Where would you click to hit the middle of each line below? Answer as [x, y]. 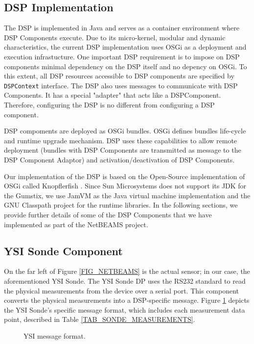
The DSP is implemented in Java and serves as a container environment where [122, 28]
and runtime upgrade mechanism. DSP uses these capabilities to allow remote [121, 140]
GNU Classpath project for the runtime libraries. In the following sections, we [121, 205]
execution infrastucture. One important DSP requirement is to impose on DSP [122, 56]
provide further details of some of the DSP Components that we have [108, 214]
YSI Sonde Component [63, 251]
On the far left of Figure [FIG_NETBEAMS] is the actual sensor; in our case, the [127, 271]
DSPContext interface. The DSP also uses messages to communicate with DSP [121, 85]
